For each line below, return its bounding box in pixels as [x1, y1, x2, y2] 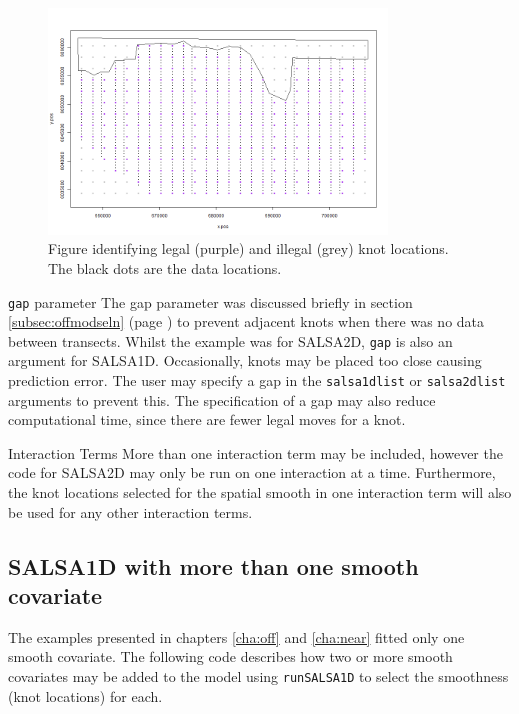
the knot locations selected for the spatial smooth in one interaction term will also [8, 482, 512, 503]
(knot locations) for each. [8, 685, 163, 706]
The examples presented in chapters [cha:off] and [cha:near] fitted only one [8, 626, 465, 647]
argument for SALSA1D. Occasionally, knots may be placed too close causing [8, 350, 482, 371]
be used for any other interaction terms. [8, 501, 253, 522]
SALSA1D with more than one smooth [8, 550, 419, 581]
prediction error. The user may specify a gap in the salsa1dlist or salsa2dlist [8, 370, 506, 391]
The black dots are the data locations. [48, 257, 282, 278]
